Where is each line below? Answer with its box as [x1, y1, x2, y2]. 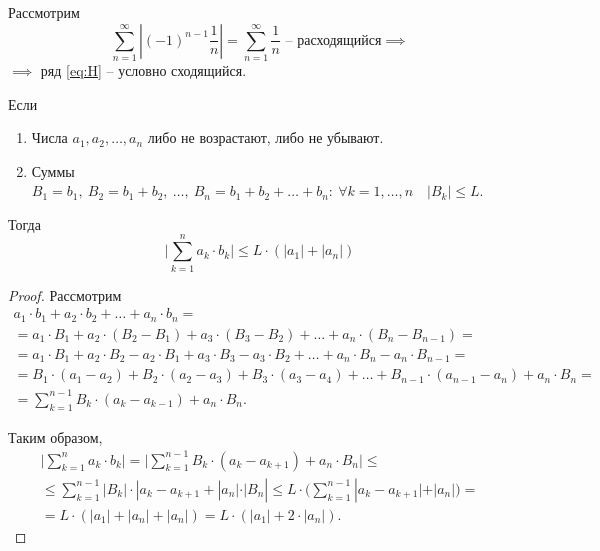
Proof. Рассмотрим [8, 284, 122, 305]
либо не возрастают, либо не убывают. [147, 127, 384, 148]
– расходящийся [285, 33, 382, 48]
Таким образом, [8, 426, 103, 447]
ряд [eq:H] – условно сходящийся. [40, 59, 247, 80]
